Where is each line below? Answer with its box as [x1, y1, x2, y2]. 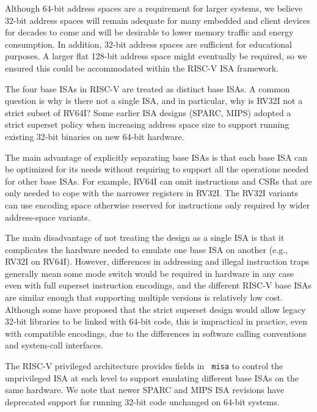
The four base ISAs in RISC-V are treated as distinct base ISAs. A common [5, 82, 290, 95]
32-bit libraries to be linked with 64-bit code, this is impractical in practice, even [5, 315, 308, 328]
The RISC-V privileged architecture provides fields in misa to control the [5, 359, 283, 372]
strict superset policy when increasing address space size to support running [5, 118, 290, 131]
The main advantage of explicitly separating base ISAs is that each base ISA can [5, 150, 308, 163]
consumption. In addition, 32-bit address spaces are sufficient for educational [5, 37, 292, 50]
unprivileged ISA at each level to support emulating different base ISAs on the [5, 371, 299, 384]
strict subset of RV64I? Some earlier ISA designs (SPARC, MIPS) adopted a [5, 106, 291, 119]
